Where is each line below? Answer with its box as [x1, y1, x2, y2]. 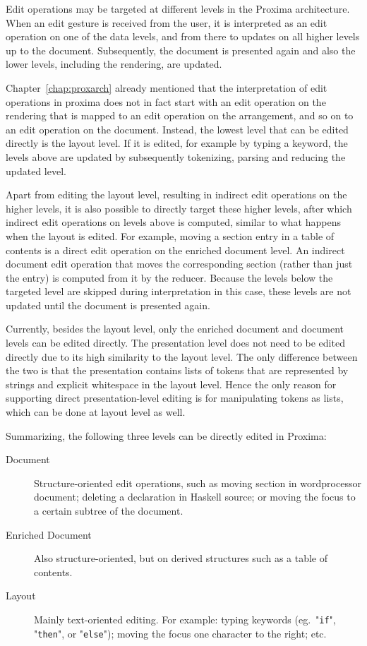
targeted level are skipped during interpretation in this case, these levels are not [6, 284, 351, 299]
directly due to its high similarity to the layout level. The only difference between [6, 349, 358, 364]
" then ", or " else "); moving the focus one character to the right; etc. [34, 626, 327, 640]
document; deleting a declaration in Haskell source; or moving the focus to [34, 489, 356, 504]
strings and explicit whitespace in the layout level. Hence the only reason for [6, 376, 337, 391]
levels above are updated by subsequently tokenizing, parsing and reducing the [6, 149, 346, 164]
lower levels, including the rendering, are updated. [6, 56, 222, 71]
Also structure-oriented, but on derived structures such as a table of [34, 551, 328, 566]
